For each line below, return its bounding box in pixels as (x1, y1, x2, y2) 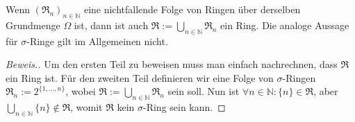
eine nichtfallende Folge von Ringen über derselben (83, 2, 301, 16)
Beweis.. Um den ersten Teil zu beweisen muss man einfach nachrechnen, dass (6, 57, 338, 71)
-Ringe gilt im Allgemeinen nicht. (26, 33, 168, 48)
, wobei (65, 84, 96, 98)
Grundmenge (6, 17, 60, 32)
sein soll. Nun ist (167, 84, 240, 98)
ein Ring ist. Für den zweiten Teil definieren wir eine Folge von (6, 70, 274, 85)
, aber (313, 84, 338, 98)
